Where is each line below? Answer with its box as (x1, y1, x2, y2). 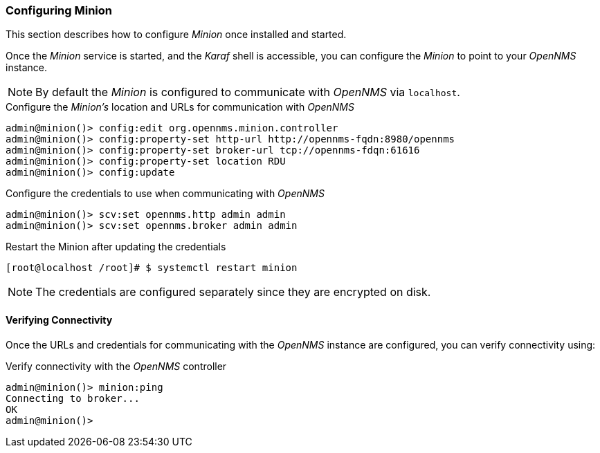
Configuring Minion (6, 3, 112, 17)
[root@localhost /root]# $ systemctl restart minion (6, 262, 298, 274)
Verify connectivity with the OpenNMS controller (6, 360, 227, 372)
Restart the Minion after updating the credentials (6, 241, 226, 253)
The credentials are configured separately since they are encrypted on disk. (35, 285, 431, 299)
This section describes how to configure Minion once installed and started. (6, 28, 347, 41)
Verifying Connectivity (6, 313, 113, 326)
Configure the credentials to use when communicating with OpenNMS (6, 187, 325, 200)
